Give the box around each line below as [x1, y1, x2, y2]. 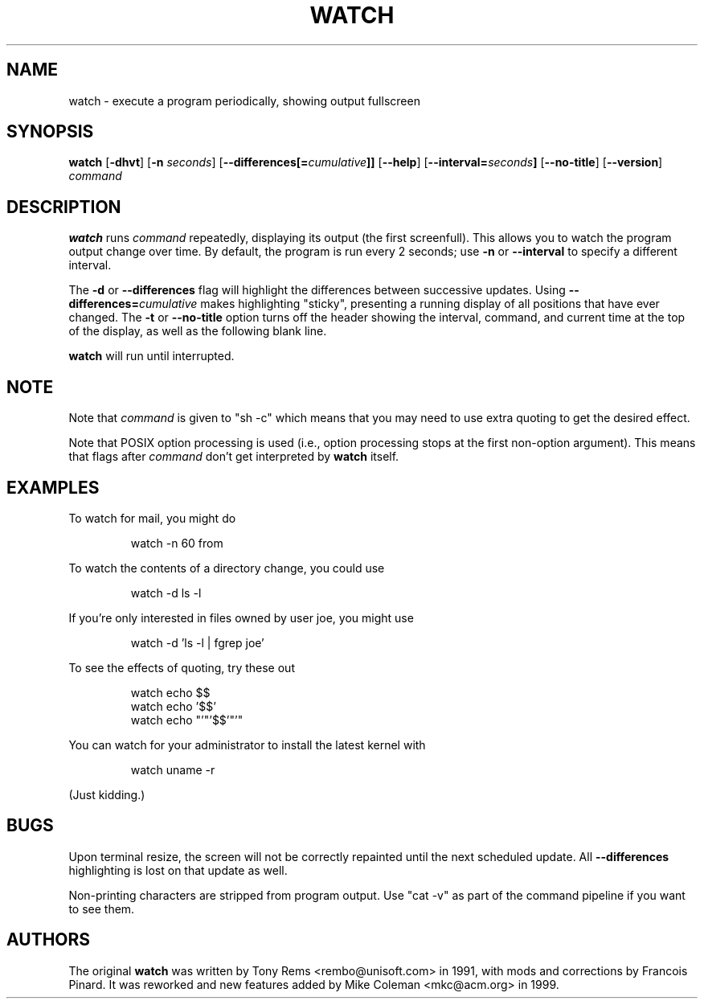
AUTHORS [6, 929, 91, 950]
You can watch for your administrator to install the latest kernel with [68, 737, 426, 752]
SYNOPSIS [6, 121, 94, 142]
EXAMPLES [6, 477, 100, 498]
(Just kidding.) [68, 787, 145, 802]
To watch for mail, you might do [68, 511, 236, 525]
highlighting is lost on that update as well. [68, 863, 288, 877]
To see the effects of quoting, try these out [68, 660, 295, 675]
